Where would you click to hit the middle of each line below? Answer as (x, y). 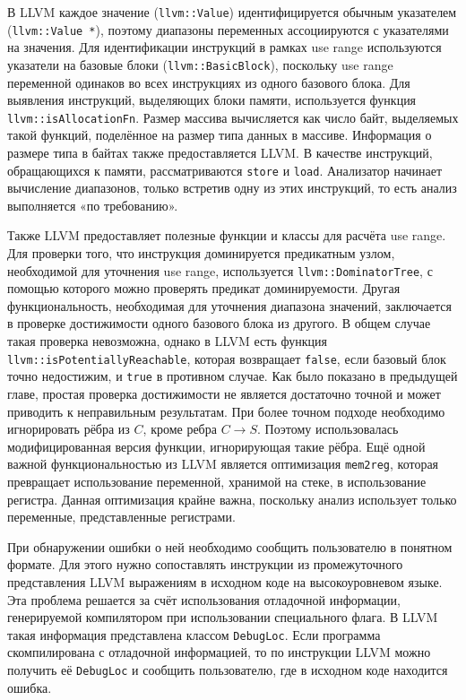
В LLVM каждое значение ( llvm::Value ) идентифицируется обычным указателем (232, 12)
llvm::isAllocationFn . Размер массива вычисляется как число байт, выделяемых (233, 117)
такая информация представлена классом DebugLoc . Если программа (194, 634)
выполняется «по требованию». (93, 205)
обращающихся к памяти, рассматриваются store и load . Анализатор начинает (225, 170)
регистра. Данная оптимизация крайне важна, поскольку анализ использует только (232, 499)
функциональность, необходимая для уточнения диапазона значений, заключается (229, 305)
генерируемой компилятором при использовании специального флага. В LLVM (223, 617)
